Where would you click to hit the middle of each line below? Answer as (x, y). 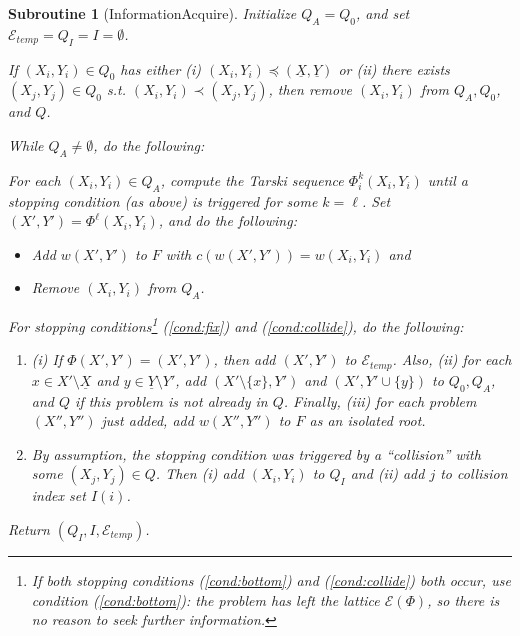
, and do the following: (227, 220)
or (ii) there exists (394, 68)
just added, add (147, 420)
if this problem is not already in (171, 400)
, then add (244, 359)
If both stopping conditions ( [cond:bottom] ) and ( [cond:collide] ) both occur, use (271, 580)
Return (29, 529)
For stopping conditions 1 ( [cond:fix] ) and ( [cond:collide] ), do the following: (236, 324)
